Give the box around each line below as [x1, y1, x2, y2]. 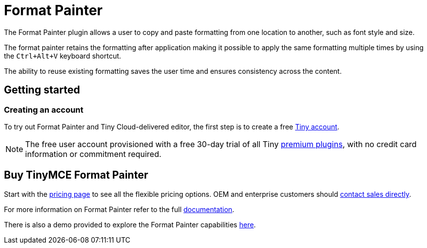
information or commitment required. [25, 149, 162, 159]
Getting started [4, 84, 80, 96]
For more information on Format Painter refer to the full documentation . [4, 205, 234, 214]
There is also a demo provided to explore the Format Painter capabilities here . [4, 220, 256, 229]
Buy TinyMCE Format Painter [4, 169, 148, 182]
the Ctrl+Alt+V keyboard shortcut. [4, 51, 121, 60]
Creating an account [4, 104, 84, 115]
